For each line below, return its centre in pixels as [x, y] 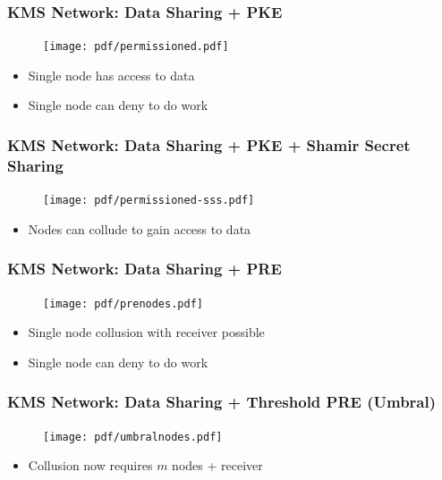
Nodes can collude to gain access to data [140, 228]
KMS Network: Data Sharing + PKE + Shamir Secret [209, 144]
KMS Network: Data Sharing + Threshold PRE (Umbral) [222, 402]
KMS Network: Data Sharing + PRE [144, 269]
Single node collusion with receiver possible [146, 332]
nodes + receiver [217, 465]
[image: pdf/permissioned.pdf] [136, 47]
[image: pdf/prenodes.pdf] [123, 303]
